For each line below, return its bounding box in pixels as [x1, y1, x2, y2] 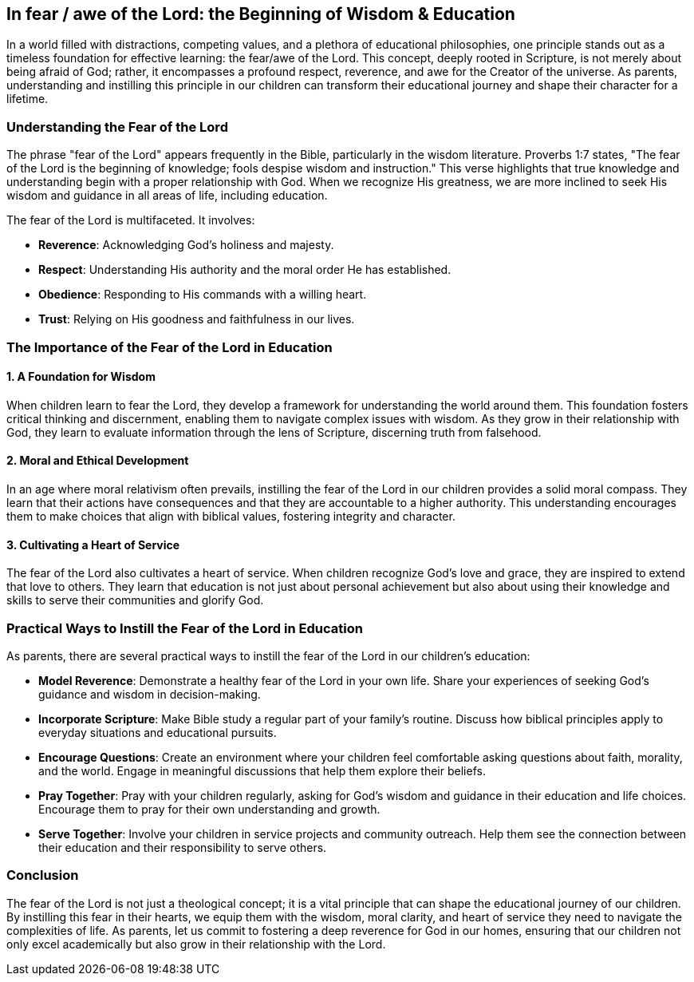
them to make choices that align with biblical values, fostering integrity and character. [6, 509, 455, 523]
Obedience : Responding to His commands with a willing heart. [38, 287, 367, 302]
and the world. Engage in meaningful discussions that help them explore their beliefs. [38, 763, 486, 778]
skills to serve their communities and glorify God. [6, 593, 264, 608]
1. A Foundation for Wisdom [6, 370, 156, 384]
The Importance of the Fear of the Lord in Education [6, 339, 333, 355]
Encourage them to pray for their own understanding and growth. [38, 802, 381, 816]
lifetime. [6, 92, 49, 106]
